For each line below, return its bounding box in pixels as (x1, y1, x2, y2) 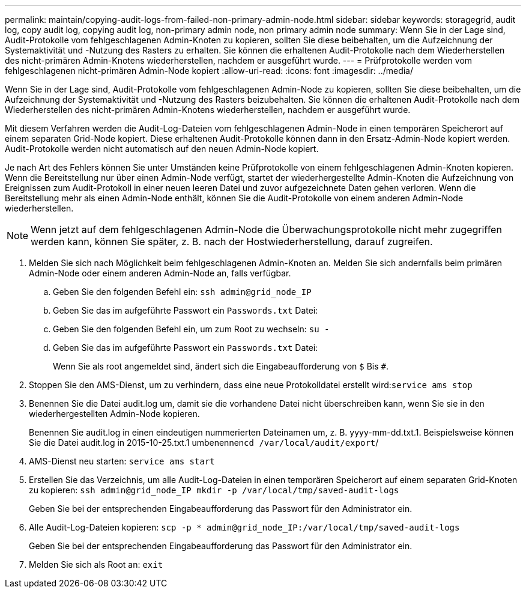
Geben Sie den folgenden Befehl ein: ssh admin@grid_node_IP (53, 287, 312, 297)
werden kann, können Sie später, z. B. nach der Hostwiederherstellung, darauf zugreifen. (31, 236, 433, 248)
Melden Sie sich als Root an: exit (29, 559, 163, 570)
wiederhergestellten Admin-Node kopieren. (29, 409, 200, 419)
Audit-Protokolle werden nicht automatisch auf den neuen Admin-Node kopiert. (5, 144, 319, 154)
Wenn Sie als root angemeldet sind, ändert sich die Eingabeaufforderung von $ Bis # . (53, 361, 388, 371)
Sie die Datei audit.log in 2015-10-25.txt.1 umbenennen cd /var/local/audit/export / (29, 437, 379, 448)
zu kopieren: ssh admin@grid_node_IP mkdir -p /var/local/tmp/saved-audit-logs (29, 485, 399, 495)
